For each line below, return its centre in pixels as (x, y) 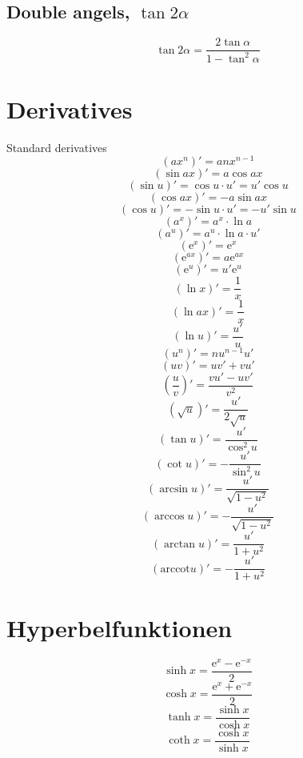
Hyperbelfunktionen (120, 627)
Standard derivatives (57, 147)
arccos (169, 517)
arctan (180, 544)
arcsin (174, 489)
